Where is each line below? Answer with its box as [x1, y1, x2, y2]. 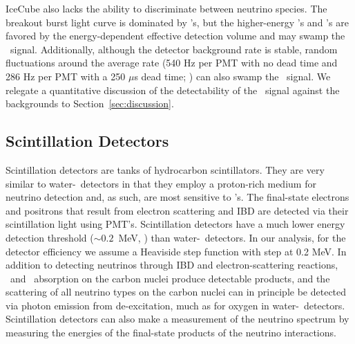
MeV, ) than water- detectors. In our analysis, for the [118, 230, 346, 244]
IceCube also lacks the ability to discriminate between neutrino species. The [6, 1, 327, 15]
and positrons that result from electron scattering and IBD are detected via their [6, 203, 349, 217]
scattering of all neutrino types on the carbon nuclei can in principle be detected [6, 284, 347, 299]
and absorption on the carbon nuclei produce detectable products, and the [10, 271, 330, 285]
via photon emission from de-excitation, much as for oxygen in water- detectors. [6, 298, 345, 312]
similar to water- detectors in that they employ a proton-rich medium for [6, 176, 316, 190]
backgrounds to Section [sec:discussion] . [6, 96, 174, 111]
